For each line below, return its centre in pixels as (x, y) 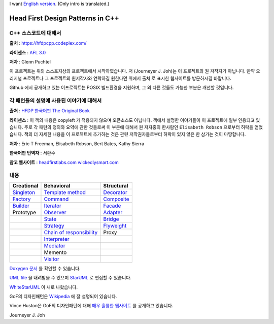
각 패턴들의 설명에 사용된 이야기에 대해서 (56, 101)
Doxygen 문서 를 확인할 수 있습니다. (45, 268)
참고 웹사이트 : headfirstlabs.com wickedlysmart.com (64, 162)
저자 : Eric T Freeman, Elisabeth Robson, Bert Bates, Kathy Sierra (77, 143)
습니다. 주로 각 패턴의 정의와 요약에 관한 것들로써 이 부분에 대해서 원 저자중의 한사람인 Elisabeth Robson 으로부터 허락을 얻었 (136, 127)
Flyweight (115, 225)
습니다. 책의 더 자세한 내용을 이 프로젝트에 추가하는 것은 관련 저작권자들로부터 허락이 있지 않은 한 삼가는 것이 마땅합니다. (128, 134)
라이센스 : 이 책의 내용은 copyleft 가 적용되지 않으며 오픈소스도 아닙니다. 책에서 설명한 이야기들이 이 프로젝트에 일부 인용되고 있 (135, 120)
